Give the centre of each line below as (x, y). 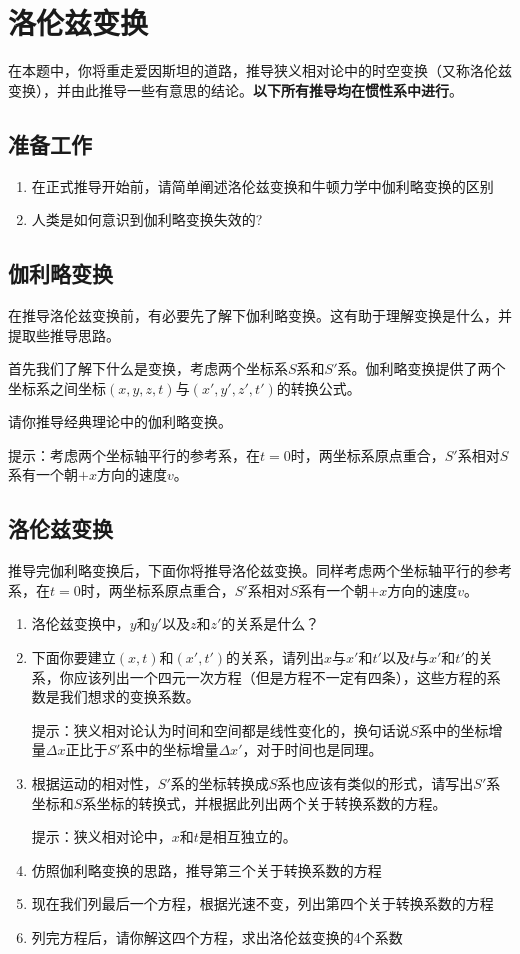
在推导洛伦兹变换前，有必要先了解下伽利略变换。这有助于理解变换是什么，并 (260, 314)
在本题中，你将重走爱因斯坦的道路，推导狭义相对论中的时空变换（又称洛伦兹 (260, 70)
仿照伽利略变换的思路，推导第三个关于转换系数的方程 (206, 869)
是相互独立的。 (247, 836)
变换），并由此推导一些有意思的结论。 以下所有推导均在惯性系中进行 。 (235, 89)
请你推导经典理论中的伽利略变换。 (120, 421)
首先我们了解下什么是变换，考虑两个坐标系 (148, 368)
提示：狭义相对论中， (101, 836)
